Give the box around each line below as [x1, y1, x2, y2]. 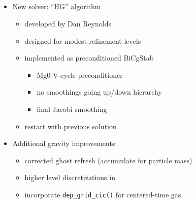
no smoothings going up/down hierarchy [37, 86, 162, 97]
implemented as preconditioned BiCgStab [24, 52, 154, 63]
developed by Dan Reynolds [24, 18, 112, 28]
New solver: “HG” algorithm [12, 1, 101, 12]
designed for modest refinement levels [24, 35, 141, 46]
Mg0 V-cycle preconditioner [37, 69, 123, 80]
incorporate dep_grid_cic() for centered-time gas [24, 189, 181, 199]
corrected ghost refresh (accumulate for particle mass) [24, 155, 192, 165]
